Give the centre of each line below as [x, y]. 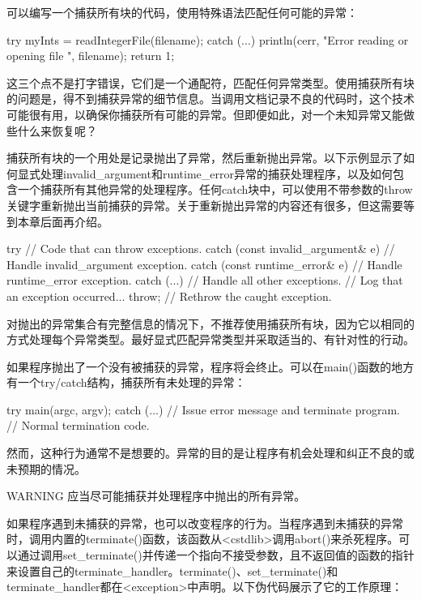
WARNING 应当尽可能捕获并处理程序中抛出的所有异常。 [156, 496]
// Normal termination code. [78, 425]
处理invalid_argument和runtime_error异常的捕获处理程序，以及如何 [217, 173]
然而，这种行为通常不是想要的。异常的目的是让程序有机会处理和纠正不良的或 [210, 453]
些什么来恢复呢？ [52, 130]
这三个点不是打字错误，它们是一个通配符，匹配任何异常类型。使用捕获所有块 [210, 82]
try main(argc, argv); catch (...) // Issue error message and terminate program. [203, 409]
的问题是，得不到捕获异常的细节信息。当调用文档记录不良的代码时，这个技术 [210, 99]
